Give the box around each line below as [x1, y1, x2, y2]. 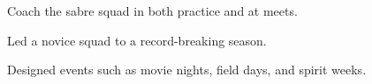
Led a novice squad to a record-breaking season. [7, 31, 267, 49]
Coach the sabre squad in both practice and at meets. [7, 2, 298, 19]
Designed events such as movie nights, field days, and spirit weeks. [7, 60, 367, 79]
